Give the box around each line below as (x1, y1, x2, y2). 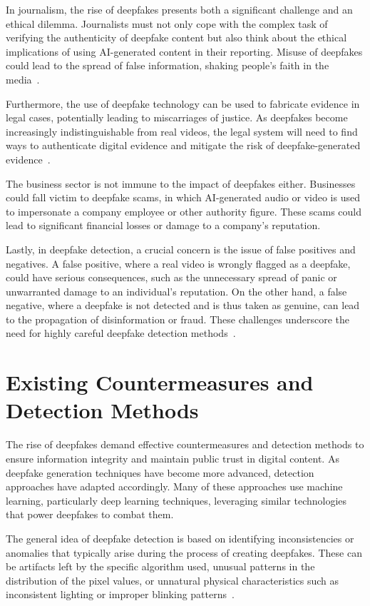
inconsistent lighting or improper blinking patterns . (6, 587, 235, 602)
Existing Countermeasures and (6, 368, 314, 397)
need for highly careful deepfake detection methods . (6, 325, 236, 340)
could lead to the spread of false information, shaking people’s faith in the (6, 58, 329, 73)
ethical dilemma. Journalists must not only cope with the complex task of (6, 16, 328, 31)
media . (6, 71, 40, 86)
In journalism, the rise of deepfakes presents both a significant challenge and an (6, 2, 353, 16)
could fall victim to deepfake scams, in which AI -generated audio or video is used (6, 190, 360, 205)
